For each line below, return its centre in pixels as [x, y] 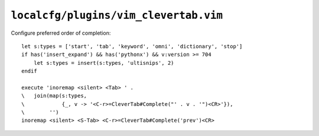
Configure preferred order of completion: [61, 33]
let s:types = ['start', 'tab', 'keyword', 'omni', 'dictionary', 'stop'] [132, 46]
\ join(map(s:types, [54, 96]
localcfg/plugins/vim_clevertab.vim [117, 15]
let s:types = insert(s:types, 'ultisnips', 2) [104, 63]
